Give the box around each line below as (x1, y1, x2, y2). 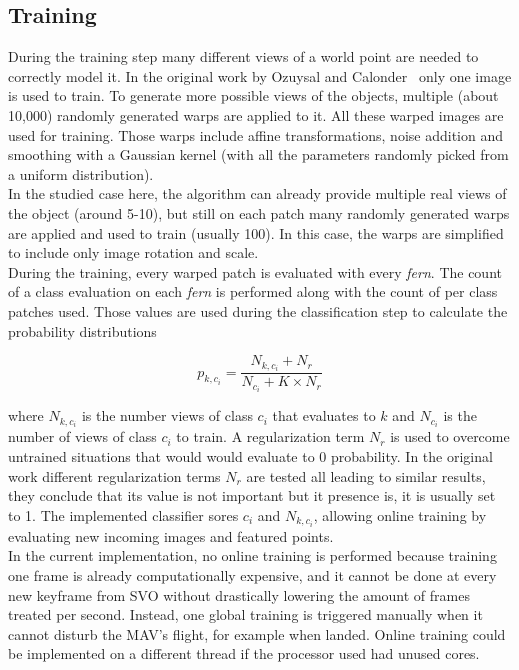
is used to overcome (390, 426, 510, 447)
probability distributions (8, 320, 157, 341)
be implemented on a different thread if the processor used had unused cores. (8, 643, 480, 664)
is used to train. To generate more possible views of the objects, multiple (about (8, 85, 499, 106)
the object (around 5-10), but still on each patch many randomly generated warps (8, 202, 510, 223)
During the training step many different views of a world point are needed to (8, 46, 479, 67)
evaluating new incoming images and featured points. (8, 525, 334, 546)
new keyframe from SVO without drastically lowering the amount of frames (8, 584, 470, 605)
